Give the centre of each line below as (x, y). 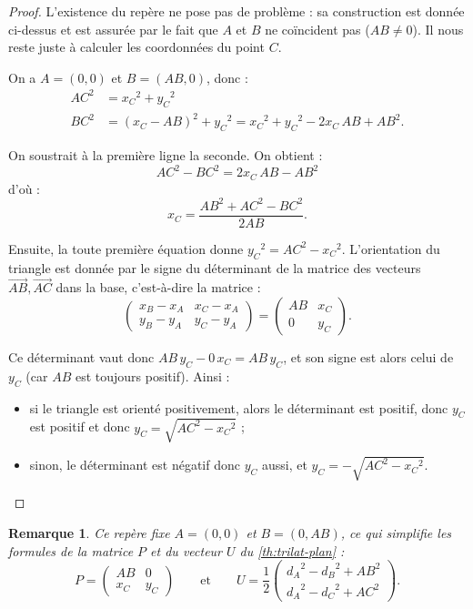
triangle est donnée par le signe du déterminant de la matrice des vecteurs (215, 267)
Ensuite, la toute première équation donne (126, 248)
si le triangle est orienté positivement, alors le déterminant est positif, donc (239, 407)
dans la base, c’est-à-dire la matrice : (158, 287)
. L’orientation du (391, 248)
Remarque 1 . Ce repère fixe (89, 533)
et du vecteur (186, 550)
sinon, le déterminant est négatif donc (135, 465)
